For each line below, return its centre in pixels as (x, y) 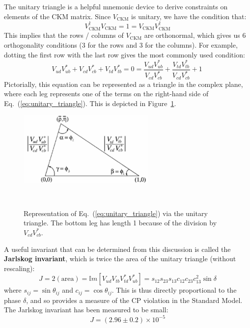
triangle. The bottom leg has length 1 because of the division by (120, 223)
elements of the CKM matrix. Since (57, 16)
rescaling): (19, 268)
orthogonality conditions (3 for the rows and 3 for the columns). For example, (121, 45)
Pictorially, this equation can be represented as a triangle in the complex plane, (124, 84)
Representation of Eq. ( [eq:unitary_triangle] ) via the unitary (116, 213)
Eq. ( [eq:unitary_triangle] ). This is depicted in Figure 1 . (90, 103)
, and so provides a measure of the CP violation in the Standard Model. (134, 300)
